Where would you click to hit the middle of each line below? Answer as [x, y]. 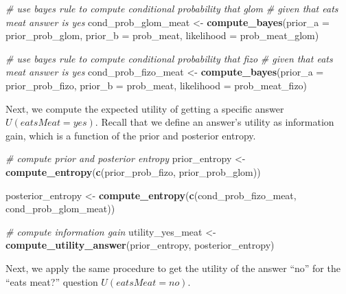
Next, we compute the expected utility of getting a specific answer [145, 108]
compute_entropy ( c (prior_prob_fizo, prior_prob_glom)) [133, 171]
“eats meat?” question [52, 281]
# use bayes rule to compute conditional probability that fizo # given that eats [169, 58]
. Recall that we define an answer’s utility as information [215, 122]
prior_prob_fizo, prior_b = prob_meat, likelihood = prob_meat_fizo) [157, 85]
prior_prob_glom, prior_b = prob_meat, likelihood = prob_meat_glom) [162, 35]
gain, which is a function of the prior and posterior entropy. [131, 135]
